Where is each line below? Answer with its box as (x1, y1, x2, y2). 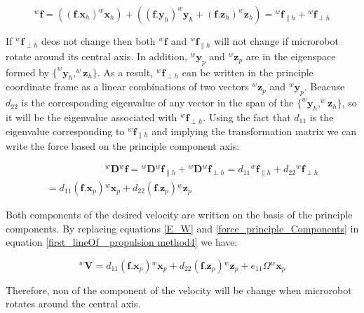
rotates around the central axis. (6, 296, 141, 311)
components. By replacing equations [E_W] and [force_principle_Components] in (6, 221, 359, 235)
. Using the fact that (203, 109, 291, 124)
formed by (6, 64, 49, 79)
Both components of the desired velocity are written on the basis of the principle (6, 207, 353, 221)
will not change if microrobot (214, 34, 339, 48)
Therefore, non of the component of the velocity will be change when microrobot (6, 282, 352, 297)
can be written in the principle (182, 64, 314, 79)
